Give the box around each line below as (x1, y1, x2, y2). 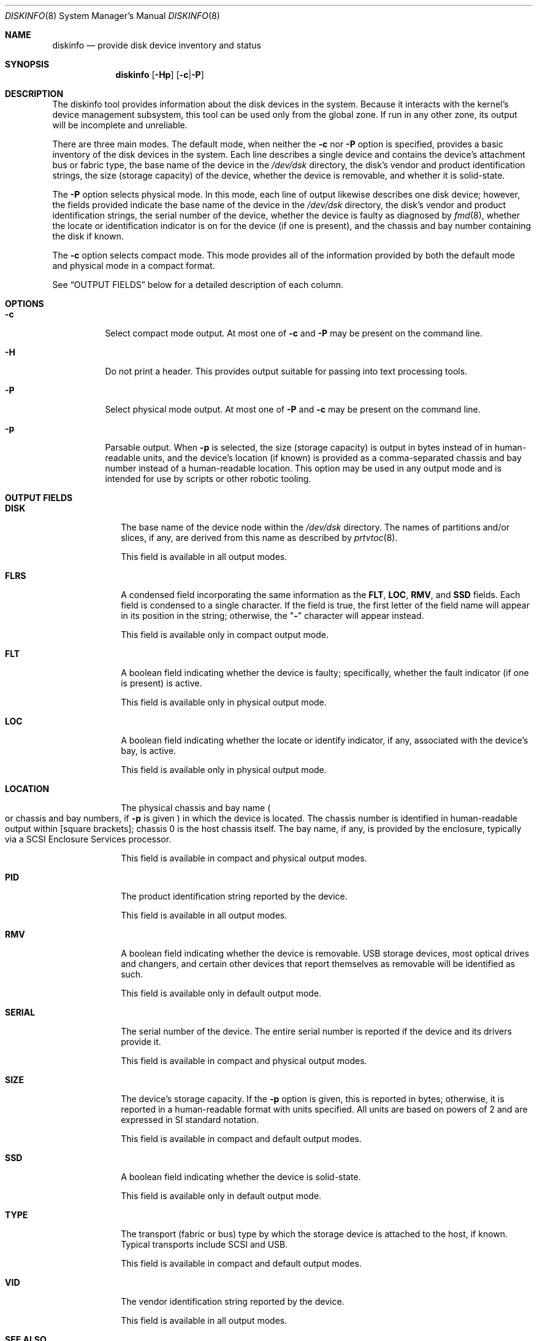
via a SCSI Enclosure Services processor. (5, 834, 172, 844)
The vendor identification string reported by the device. (121, 1296, 345, 1307)
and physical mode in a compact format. (52, 260, 215, 271)
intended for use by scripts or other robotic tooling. (105, 473, 311, 484)
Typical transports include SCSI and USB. (121, 1239, 288, 1250)
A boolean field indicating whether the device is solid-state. (121, 1172, 361, 1182)
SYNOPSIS (5, 59, 50, 69)
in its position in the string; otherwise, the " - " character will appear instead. (121, 610, 424, 621)
